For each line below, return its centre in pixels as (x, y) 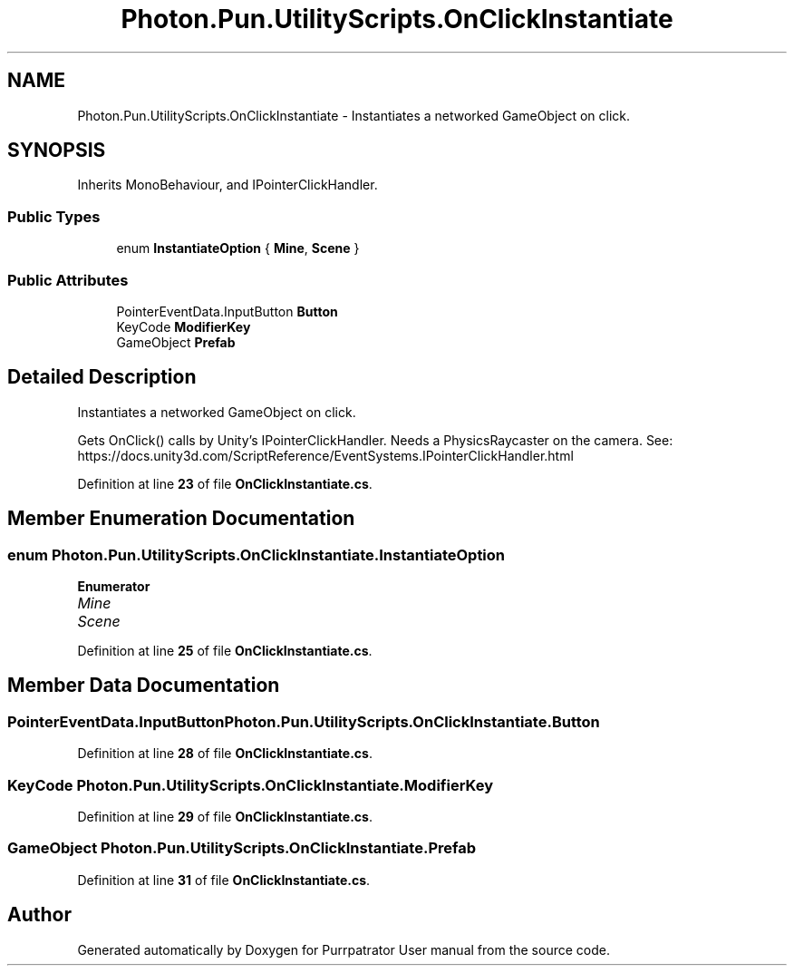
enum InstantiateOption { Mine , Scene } (238, 248)
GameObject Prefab (176, 342)
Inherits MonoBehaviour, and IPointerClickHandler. (228, 185)
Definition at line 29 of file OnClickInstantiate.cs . (225, 816)
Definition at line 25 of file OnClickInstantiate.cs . (225, 651)
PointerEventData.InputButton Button (227, 311)
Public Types (54, 216)
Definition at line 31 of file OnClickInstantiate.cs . (224, 880)
